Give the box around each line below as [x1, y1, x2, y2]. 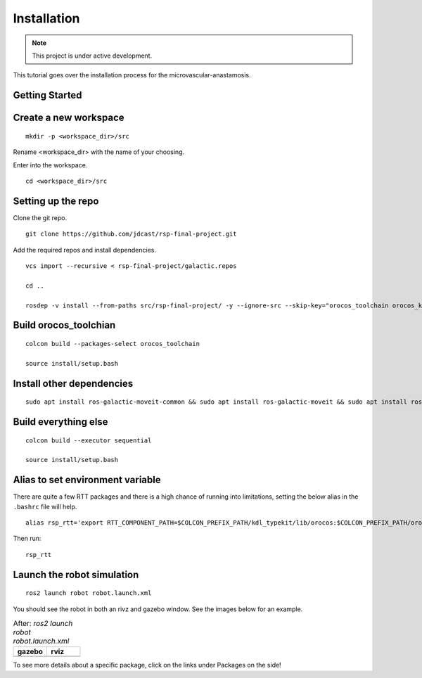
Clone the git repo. [13, 213, 68, 222]
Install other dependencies [13, 377, 134, 390]
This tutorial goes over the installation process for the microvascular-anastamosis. [13, 71, 251, 79]
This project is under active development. [32, 51, 153, 60]
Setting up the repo [13, 195, 99, 207]
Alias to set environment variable [13, 474, 161, 486]
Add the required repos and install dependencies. [13, 245, 156, 254]
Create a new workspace [13, 112, 124, 124]
